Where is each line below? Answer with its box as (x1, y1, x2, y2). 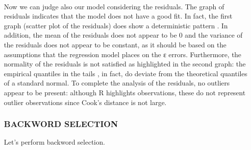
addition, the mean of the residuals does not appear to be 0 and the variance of (4, 30, 243, 40)
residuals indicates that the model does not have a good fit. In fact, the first (4, 11, 232, 21)
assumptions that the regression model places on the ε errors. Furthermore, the (4, 49, 242, 59)
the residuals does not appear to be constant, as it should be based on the (4, 39, 226, 49)
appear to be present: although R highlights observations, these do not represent (4, 87, 246, 97)
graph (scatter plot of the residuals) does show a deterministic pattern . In (4, 20, 228, 30)
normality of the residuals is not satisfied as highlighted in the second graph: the (4, 59, 246, 69)
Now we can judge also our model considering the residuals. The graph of (4, 1, 225, 11)
